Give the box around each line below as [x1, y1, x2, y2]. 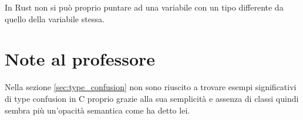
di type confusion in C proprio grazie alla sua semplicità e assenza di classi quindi [5, 92, 299, 104]
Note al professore [5, 47, 156, 71]
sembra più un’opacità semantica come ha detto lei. [5, 104, 190, 116]
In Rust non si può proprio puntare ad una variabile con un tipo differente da [5, 1, 284, 13]
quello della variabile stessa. [5, 12, 105, 25]
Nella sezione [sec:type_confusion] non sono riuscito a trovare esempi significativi [5, 81, 297, 93]
